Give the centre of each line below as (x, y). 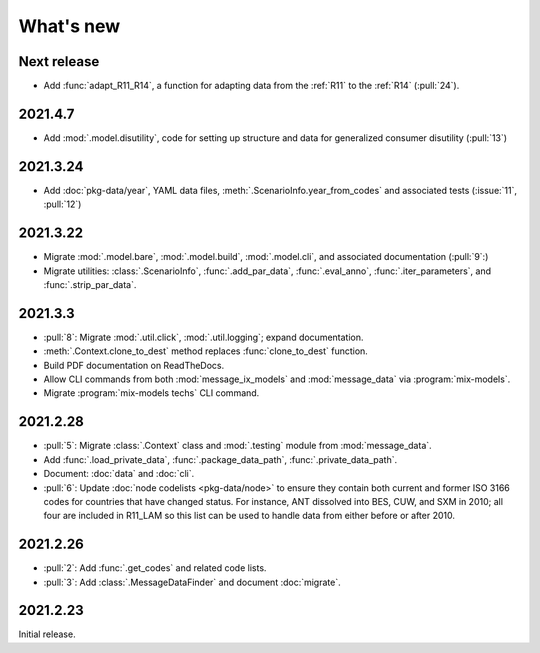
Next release (59, 61)
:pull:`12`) (62, 204)
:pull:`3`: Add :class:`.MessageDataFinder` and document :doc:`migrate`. (192, 582)
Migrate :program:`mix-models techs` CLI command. (151, 393)
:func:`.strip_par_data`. (90, 284)
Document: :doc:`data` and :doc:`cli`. (119, 474)
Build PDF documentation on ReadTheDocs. (134, 365)
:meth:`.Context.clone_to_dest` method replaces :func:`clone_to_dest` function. (206, 351)
